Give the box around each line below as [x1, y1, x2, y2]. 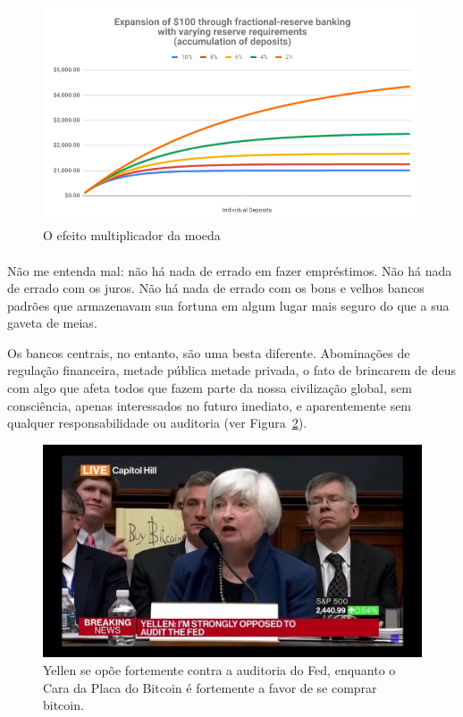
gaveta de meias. [7, 313, 97, 332]
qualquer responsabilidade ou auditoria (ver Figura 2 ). [7, 413, 307, 432]
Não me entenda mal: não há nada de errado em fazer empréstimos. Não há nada [7, 261, 452, 279]
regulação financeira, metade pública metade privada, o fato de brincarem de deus [7, 361, 456, 379]
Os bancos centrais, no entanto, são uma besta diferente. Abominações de [7, 343, 410, 362]
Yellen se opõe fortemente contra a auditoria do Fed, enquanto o [43, 660, 396, 679]
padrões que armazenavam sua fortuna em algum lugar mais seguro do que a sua [7, 296, 450, 314]
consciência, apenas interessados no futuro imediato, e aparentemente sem [7, 396, 412, 414]
